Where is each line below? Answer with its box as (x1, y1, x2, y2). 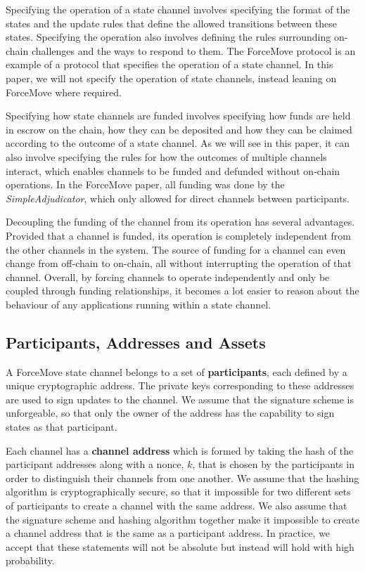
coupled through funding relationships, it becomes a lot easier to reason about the (6, 283, 359, 298)
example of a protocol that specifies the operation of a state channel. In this (6, 57, 333, 72)
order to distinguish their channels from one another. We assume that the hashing (6, 470, 359, 485)
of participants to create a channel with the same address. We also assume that (6, 498, 347, 513)
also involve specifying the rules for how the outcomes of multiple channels (6, 149, 327, 164)
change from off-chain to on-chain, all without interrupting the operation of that (6, 256, 352, 271)
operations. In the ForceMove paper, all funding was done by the (6, 177, 285, 192)
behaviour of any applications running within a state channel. (6, 297, 271, 311)
